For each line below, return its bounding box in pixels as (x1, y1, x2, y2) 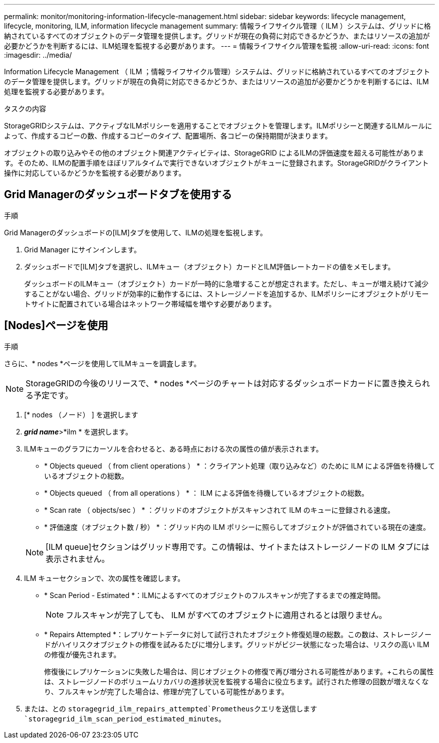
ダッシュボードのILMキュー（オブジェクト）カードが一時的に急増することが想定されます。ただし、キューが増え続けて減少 (24, 279, 428, 288)
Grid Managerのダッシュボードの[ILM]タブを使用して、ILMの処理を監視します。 (4, 228, 267, 237)
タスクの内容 (4, 104, 46, 113)
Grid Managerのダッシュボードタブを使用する (4, 188, 232, 201)
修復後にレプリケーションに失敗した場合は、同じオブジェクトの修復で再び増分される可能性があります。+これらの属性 (44, 667, 434, 676)
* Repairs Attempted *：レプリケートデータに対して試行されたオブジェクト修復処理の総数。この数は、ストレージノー (44, 630, 432, 639)
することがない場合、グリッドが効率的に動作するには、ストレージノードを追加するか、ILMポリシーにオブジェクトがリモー (24, 289, 429, 298)
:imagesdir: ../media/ (4, 51, 72, 59)
